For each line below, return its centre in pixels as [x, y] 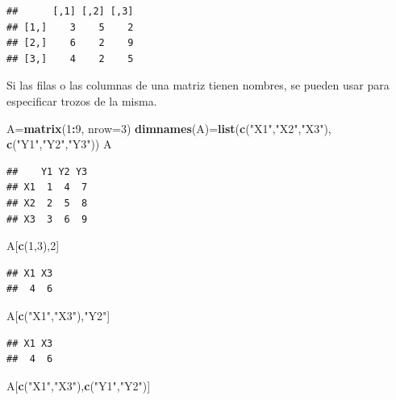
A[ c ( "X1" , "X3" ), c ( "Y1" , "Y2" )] [79, 385]
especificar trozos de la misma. [82, 100]
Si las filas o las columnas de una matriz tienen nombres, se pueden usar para [198, 85]
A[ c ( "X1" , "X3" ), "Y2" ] [58, 315]
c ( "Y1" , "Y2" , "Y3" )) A [59, 144]
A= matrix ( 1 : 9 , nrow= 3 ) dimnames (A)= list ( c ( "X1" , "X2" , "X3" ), [169, 128]
